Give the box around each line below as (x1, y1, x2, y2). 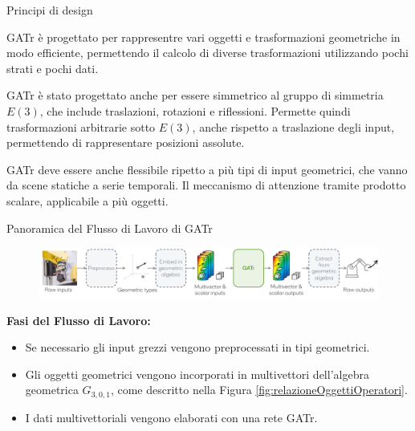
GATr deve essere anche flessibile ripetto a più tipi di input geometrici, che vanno (6, 161, 408, 177)
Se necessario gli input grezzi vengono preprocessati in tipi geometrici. (25, 339, 370, 356)
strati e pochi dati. (6, 59, 99, 76)
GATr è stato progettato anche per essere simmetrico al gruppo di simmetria (6, 87, 384, 104)
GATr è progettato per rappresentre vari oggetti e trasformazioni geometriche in (6, 28, 401, 45)
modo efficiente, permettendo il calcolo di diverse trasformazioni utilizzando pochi (6, 44, 409, 61)
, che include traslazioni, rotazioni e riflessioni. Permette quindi (39, 102, 351, 119)
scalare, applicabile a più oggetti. (6, 192, 169, 209)
